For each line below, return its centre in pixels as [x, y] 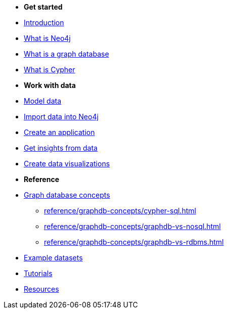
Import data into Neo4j [61, 117]
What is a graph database [66, 54]
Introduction [44, 23]
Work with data [50, 85]
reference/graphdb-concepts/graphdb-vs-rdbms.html [134, 242]
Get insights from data [61, 148]
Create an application [59, 132]
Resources [41, 289]
